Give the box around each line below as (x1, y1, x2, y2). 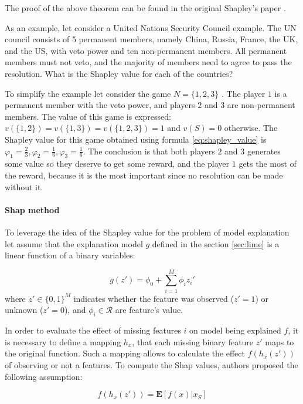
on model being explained (189, 324, 281, 336)
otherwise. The (224, 122, 278, 134)
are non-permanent (227, 99, 295, 111)
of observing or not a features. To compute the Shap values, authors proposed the (5, 358, 298, 371)
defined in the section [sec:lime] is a (152, 237, 280, 250)
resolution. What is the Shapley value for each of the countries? (5, 67, 233, 79)
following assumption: (5, 370, 83, 382)
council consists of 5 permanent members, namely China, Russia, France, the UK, (5, 33, 298, 45)
